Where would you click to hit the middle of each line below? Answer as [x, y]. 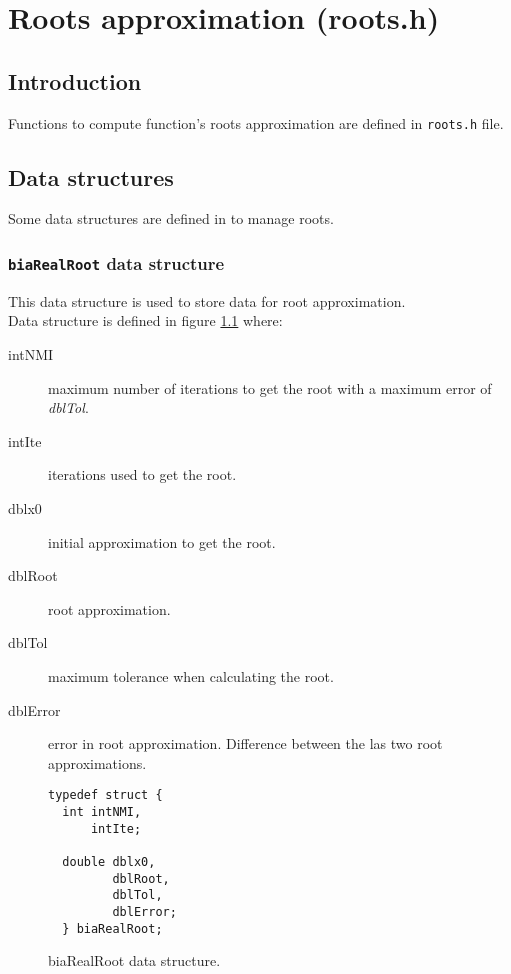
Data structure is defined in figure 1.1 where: [145, 320]
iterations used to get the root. [142, 474]
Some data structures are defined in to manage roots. [171, 218]
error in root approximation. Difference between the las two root [245, 743]
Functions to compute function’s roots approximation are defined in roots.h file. [256, 122]
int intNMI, [102, 811]
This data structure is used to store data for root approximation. [207, 300]
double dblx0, [109, 861]
